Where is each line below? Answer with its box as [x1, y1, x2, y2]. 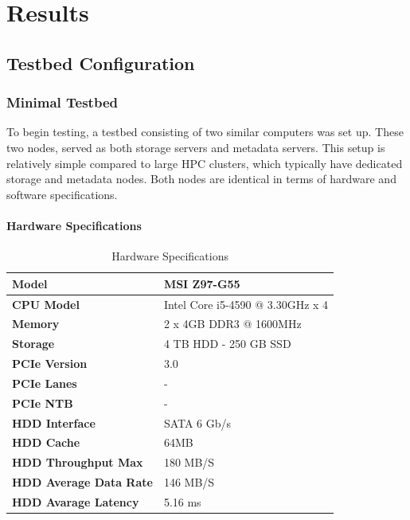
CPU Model [12, 295, 80, 312]
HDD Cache [12, 434, 80, 451]
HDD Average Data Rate [12, 474, 153, 491]
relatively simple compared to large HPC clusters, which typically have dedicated [6, 154, 403, 171]
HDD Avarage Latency [12, 494, 139, 510]
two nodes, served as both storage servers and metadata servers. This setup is [6, 139, 385, 155]
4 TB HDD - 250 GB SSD [163, 335, 291, 352]
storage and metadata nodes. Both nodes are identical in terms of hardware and [6, 170, 396, 187]
